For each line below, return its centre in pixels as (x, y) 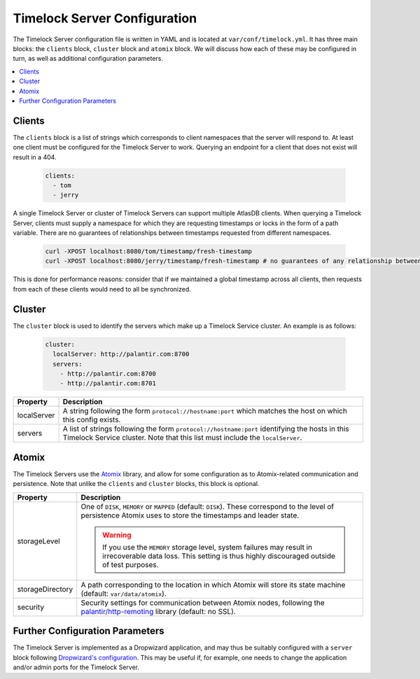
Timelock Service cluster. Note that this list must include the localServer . (182, 438)
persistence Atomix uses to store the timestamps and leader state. (190, 515)
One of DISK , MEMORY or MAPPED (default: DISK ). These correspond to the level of (208, 506)
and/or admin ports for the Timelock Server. (76, 667)
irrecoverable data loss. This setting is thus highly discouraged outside (219, 556)
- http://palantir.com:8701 (108, 384)
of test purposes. (131, 564)
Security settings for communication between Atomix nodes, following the (203, 603)
